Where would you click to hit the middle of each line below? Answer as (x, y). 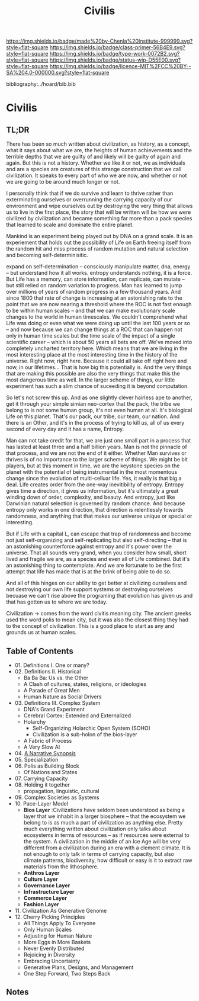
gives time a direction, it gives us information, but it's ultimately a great (92, 491)
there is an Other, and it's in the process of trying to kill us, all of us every (95, 423)
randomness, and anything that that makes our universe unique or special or (99, 516)
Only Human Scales (48, 929)
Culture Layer (41, 879)
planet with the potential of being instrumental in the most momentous (92, 472)
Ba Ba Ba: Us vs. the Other (56, 678)
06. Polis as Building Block (47, 766)
